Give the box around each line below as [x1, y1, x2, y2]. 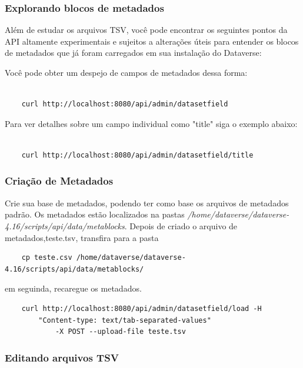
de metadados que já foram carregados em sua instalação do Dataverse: [5, 46, 262, 59]
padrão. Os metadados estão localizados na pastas [5, 208, 185, 220]
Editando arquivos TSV [5, 350, 119, 364]
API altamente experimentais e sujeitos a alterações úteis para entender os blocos [5, 35, 299, 47]
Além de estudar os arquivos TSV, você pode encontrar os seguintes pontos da [5, 24, 288, 36]
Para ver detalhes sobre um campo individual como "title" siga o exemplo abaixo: [5, 117, 298, 129]
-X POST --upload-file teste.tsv [55, 327, 186, 336]
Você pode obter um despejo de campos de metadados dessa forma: [5, 66, 248, 78]
